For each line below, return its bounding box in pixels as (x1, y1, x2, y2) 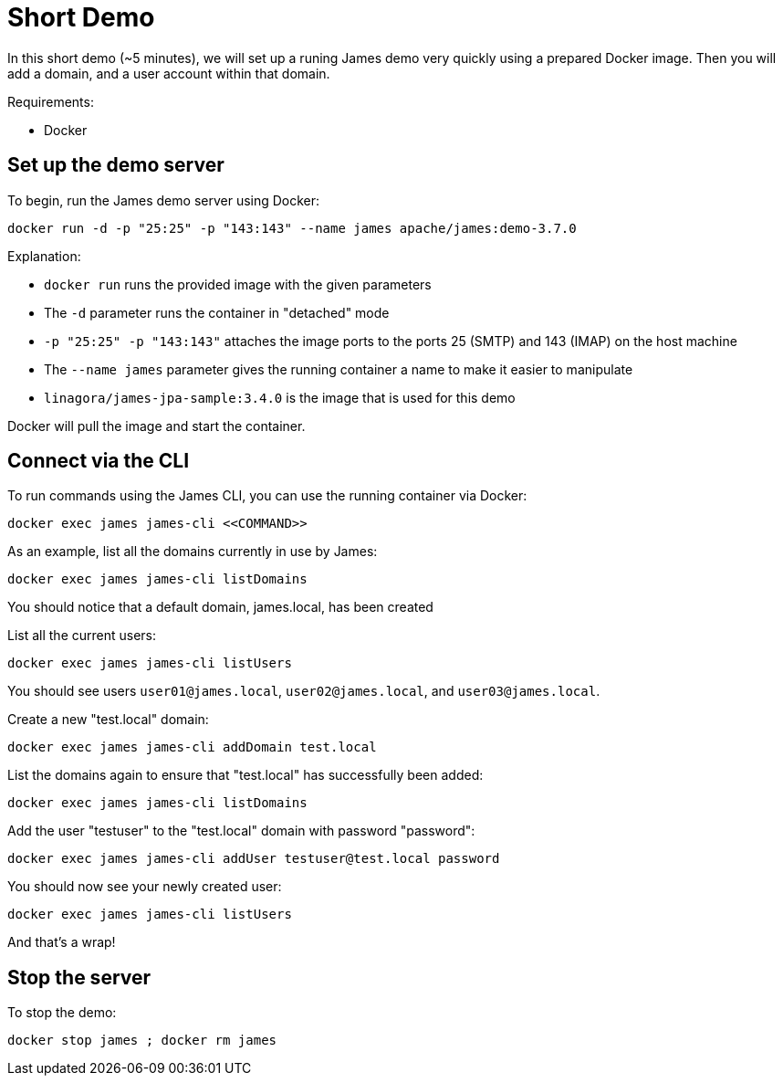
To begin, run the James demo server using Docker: (7, 192, 320, 208)
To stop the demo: (7, 1004, 117, 1021)
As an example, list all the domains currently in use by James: (7, 543, 378, 560)
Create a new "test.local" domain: (7, 711, 209, 728)
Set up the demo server (7, 153, 224, 177)
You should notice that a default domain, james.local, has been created (7, 599, 433, 615)
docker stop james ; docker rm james (7, 1033, 277, 1048)
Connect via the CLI (7, 449, 190, 473)
